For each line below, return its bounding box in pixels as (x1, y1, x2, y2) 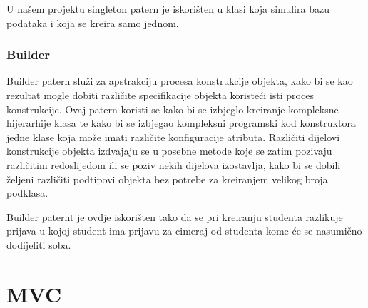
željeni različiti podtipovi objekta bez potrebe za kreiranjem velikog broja (6, 171, 328, 186)
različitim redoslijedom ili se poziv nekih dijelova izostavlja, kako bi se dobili (6, 157, 341, 172)
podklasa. (6, 185, 48, 200)
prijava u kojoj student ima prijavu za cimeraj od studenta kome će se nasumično (6, 223, 362, 238)
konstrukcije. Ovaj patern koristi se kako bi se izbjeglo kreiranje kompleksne (6, 101, 339, 116)
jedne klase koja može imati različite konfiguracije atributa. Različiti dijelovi (6, 129, 340, 144)
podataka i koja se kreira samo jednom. (6, 15, 179, 30)
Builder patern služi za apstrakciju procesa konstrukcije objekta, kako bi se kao (6, 73, 353, 88)
